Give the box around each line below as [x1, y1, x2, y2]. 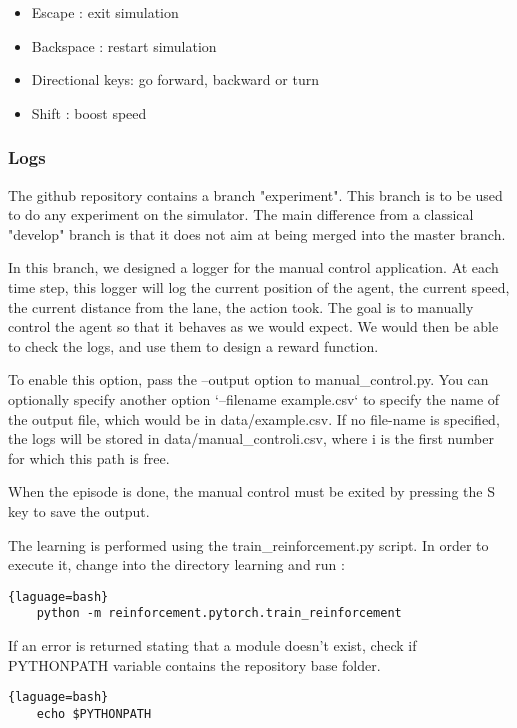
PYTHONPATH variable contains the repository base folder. [8, 654, 381, 675]
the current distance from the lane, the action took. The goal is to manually [8, 296, 474, 317]
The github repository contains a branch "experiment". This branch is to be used [8, 184, 503, 205]
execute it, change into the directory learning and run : [8, 554, 345, 575]
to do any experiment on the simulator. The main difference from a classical [8, 204, 474, 225]
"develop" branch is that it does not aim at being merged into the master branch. [8, 223, 506, 244]
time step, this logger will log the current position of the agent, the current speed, [8, 276, 510, 297]
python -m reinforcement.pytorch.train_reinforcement [36, 606, 402, 621]
